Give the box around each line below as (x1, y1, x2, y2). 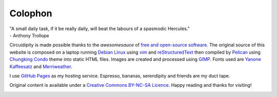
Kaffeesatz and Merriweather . (9, 63, 73, 69)
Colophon (9, 8, 52, 19)
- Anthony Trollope (9, 32, 50, 38)
